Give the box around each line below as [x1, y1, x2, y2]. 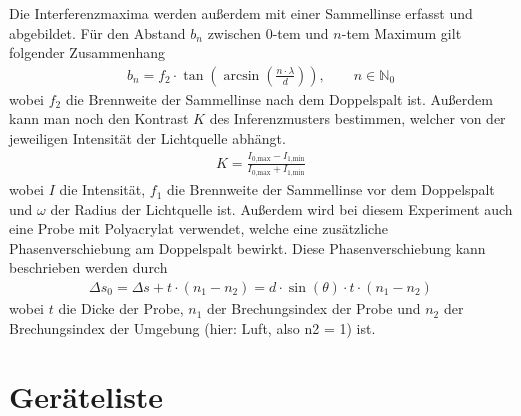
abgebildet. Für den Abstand [9, 22, 186, 43]
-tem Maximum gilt [341, 22, 462, 43]
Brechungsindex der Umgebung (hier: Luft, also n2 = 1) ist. [9, 317, 376, 338]
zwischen [207, 22, 261, 43]
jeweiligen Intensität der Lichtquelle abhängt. [9, 128, 286, 148]
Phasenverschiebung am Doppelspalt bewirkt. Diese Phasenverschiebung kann [9, 237, 486, 258]
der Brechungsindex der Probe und [207, 298, 421, 319]
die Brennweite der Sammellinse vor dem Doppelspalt [167, 179, 495, 200]
